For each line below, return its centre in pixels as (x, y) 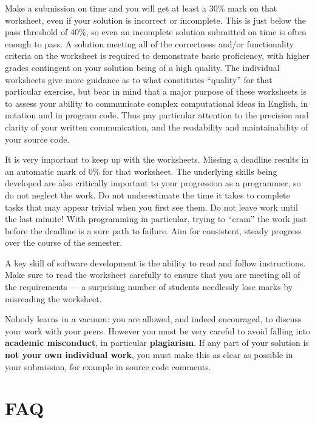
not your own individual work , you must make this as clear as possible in (149, 355)
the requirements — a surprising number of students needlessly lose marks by (149, 287)
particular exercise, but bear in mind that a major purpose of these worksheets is (156, 91)
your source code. (37, 139)
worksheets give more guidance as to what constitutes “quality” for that (139, 79)
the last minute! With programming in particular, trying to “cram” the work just (156, 219)
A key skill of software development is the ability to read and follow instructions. (155, 262)
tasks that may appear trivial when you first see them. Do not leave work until (151, 207)
